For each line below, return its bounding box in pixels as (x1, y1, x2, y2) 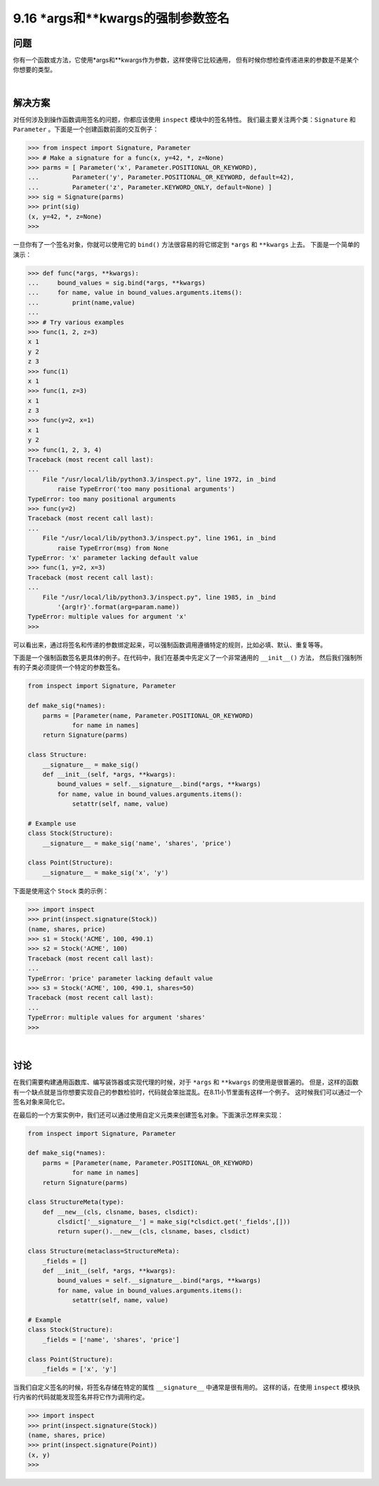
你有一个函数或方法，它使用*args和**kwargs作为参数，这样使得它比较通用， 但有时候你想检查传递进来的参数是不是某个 (13, 56, 359, 65)
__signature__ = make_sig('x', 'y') (42, 869, 168, 876)
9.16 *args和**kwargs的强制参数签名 (13, 11, 230, 26)
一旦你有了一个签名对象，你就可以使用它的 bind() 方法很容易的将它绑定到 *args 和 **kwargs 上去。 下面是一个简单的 (13, 241, 360, 249)
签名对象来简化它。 (13, 1098, 69, 1106)
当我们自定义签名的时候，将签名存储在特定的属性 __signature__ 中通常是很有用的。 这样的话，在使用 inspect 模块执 (13, 1383, 361, 1391)
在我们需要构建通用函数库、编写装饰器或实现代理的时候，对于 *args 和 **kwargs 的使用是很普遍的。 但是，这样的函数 (13, 1078, 359, 1087)
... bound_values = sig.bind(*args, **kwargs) (27, 279, 206, 287)
